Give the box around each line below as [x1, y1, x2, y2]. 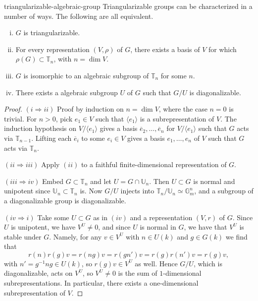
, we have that [184, 222, 227, 232]
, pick [55, 113, 73, 123]
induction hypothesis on [4, 123, 77, 133]
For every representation [15, 44, 90, 54]
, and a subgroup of [194, 185, 254, 196]
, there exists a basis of [130, 44, 200, 54]
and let [90, 176, 112, 186]
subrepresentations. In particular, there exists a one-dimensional [4, 278, 199, 288]
